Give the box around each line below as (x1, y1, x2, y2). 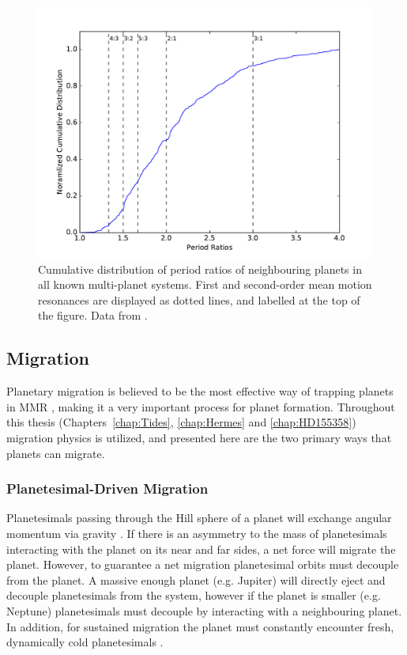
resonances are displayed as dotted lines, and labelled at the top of (38, 291, 360, 308)
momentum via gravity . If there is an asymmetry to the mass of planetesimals (6, 524, 387, 541)
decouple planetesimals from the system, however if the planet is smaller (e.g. (6, 587, 381, 604)
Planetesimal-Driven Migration (6, 479, 209, 498)
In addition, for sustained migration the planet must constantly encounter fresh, (6, 618, 394, 634)
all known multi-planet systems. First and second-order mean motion (38, 276, 372, 293)
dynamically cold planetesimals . (6, 634, 164, 650)
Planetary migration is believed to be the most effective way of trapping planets (6, 383, 394, 399)
